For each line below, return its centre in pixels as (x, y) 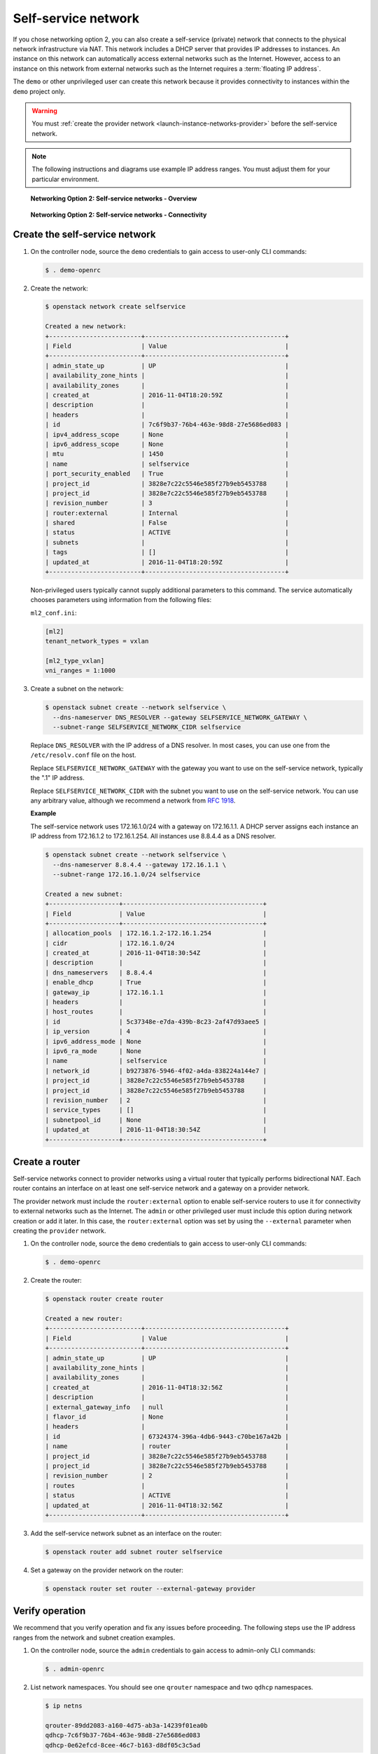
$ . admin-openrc (75, 1669)
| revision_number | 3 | (167, 503)
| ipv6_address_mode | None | (156, 1041)
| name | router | (167, 1446)
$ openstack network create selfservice (115, 307)
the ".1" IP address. (57, 778)
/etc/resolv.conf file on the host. (83, 755)
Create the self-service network (84, 235)
